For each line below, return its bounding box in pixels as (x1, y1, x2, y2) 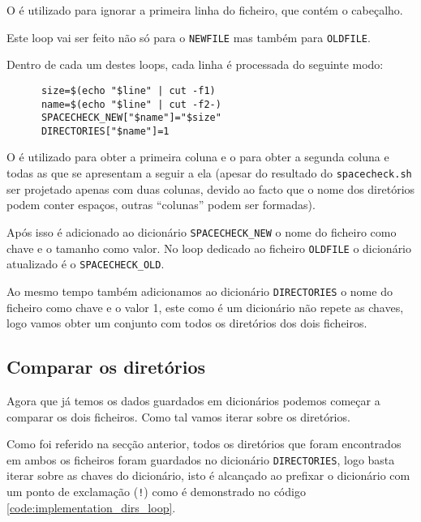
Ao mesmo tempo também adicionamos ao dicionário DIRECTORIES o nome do (6, 282, 393, 299)
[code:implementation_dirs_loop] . (6, 498, 176, 516)
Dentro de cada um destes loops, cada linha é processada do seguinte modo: (6, 56, 384, 73)
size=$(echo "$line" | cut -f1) (41, 84, 216, 96)
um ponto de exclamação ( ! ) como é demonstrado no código (6, 482, 306, 499)
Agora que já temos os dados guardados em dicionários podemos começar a (6, 391, 380, 409)
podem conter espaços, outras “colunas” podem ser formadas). (6, 196, 316, 213)
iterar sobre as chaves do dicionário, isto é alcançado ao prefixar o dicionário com (6, 467, 410, 484)
